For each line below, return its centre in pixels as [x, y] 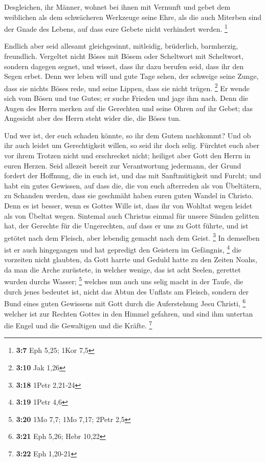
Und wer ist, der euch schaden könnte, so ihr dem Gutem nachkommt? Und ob [128, 135]
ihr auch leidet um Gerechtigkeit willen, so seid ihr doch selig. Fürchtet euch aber [132, 145]
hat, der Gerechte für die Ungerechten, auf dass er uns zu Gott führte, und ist [126, 226]
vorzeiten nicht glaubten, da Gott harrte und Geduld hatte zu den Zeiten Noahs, [131, 259]
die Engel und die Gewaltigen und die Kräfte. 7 [78, 324]
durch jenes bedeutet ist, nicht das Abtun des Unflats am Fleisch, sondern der [127, 291]
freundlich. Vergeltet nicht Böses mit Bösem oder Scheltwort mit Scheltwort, [124, 56]
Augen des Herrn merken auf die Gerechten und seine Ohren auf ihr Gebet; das [128, 108]
